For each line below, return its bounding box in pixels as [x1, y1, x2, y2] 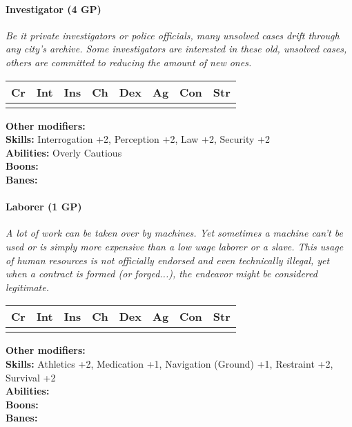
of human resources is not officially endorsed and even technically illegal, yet [6, 252, 330, 267]
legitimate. [6, 279, 49, 294]
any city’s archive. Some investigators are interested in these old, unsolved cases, [6, 41, 347, 56]
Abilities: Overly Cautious [6, 145, 122, 159]
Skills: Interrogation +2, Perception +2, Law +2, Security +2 [6, 132, 270, 146]
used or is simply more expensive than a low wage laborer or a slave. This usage [6, 239, 344, 253]
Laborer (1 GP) [6, 199, 82, 214]
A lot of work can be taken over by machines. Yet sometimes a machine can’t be [6, 226, 343, 240]
